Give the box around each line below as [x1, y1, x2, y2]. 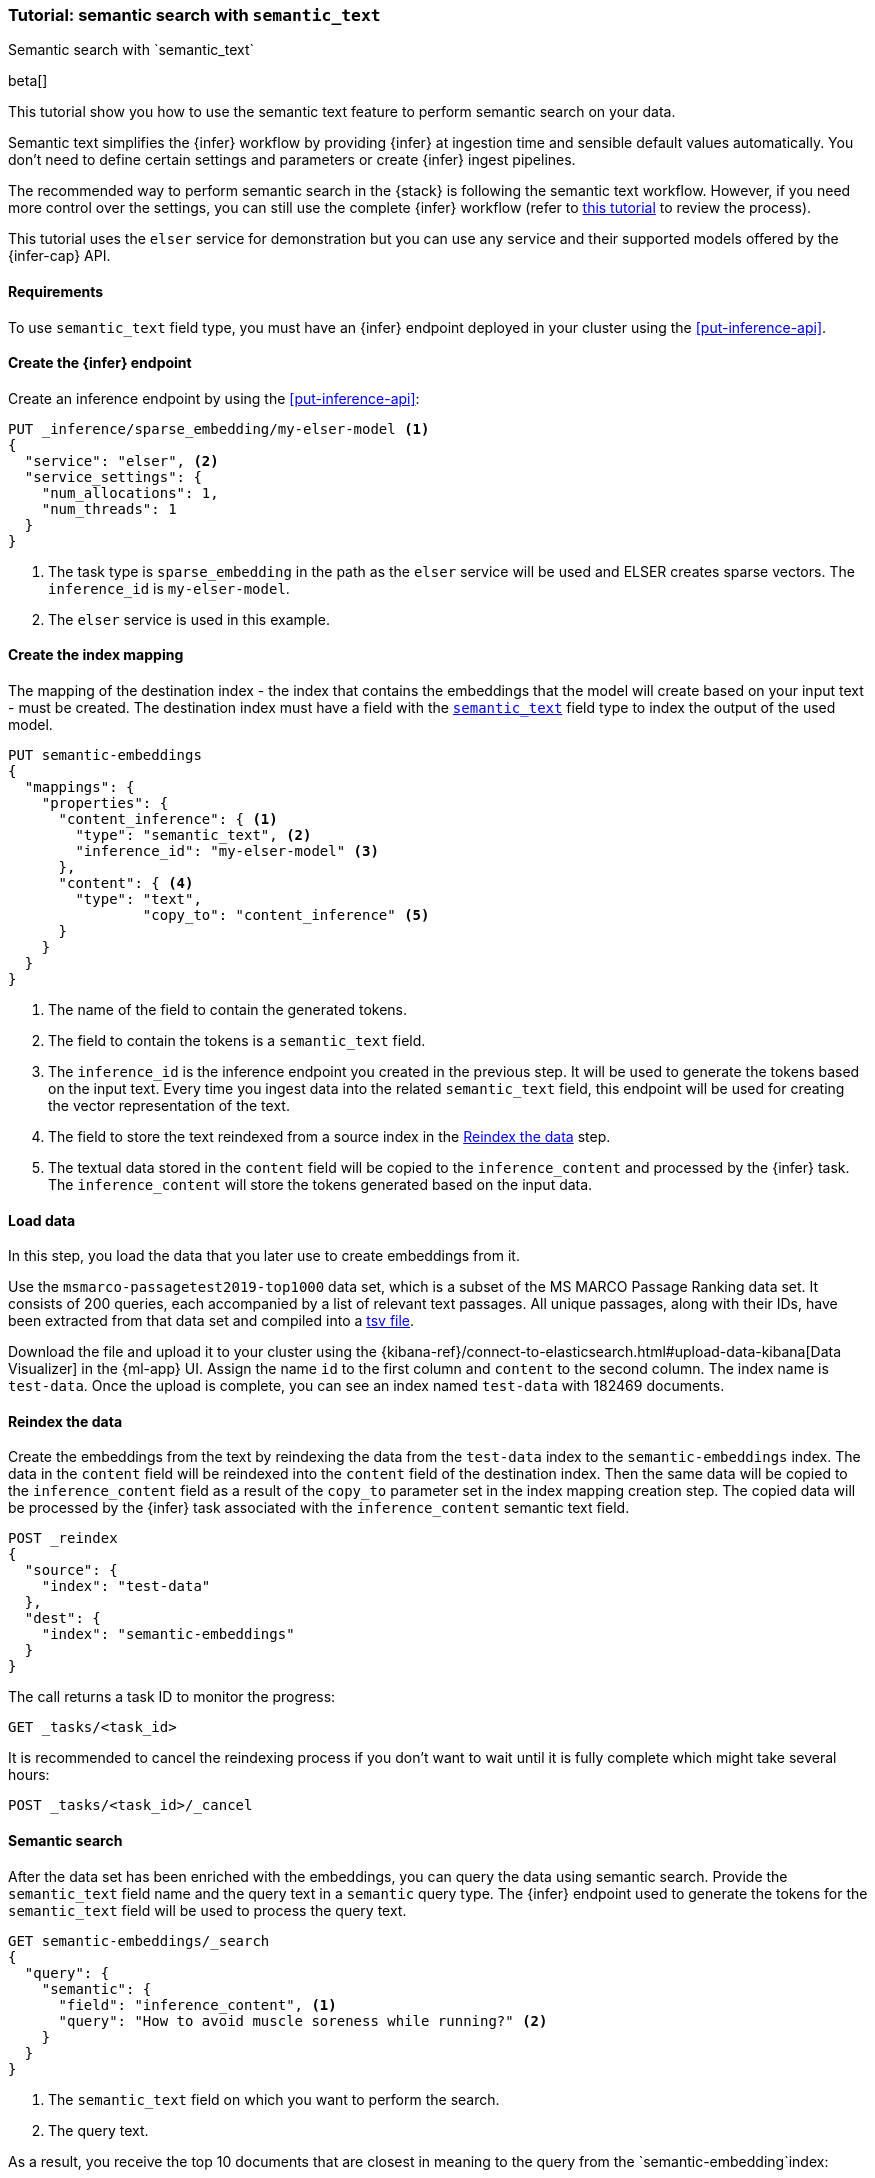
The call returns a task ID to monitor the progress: [8, 1688, 336, 1706]
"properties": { [41, 795, 169, 812]
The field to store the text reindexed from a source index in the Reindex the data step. [48, 1128, 611, 1146]
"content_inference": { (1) [58, 811, 278, 828]
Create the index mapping [8, 646, 184, 664]
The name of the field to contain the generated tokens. [48, 1001, 408, 1019]
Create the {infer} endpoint [8, 354, 192, 372]
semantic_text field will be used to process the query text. [8, 1901, 407, 1919]
